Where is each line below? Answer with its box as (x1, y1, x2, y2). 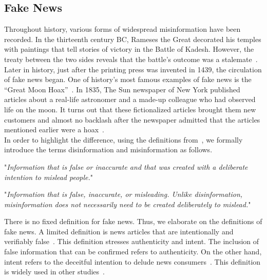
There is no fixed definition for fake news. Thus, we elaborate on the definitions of (4, 216, 262, 227)
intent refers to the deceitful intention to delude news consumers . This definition (4, 256, 261, 267)
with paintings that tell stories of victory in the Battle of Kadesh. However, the (4, 44, 254, 54)
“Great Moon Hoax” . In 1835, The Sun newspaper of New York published (4, 84, 240, 94)
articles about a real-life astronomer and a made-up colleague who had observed (4, 94, 256, 105)
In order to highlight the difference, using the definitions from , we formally (4, 134, 243, 145)
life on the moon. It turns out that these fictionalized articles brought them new (4, 104, 256, 114)
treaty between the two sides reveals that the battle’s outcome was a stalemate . (4, 53, 258, 64)
